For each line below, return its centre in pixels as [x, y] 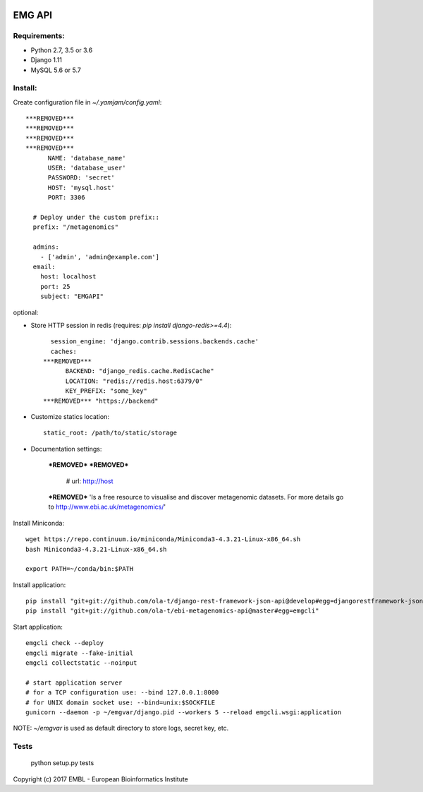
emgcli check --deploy [65, 643]
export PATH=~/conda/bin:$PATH [80, 569]
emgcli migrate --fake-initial [80, 653]
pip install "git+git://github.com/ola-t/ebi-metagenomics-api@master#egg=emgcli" [172, 611]
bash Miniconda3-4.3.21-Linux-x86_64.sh [96, 549]
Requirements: [39, 36]
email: [44, 266]
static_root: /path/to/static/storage [110, 433]
